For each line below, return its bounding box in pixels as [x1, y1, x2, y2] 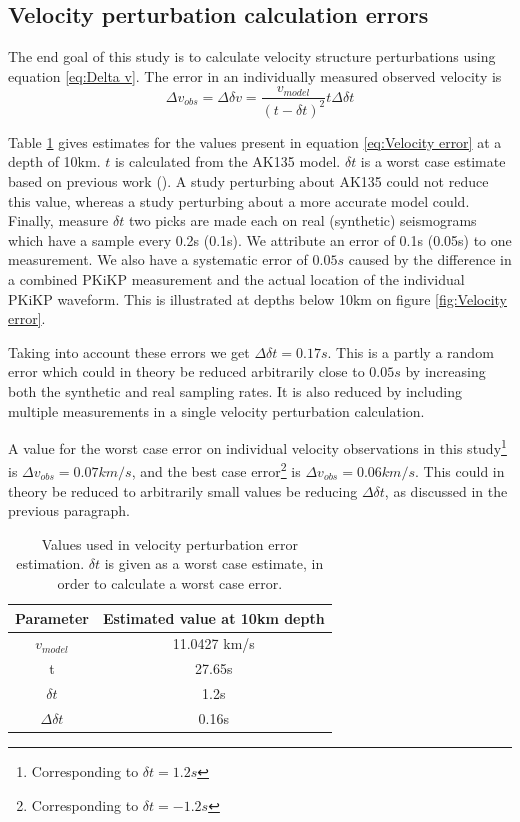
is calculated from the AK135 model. [114, 151, 341, 172]
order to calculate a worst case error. [57, 572, 283, 593]
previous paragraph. [8, 500, 130, 521]
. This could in [414, 461, 505, 482]
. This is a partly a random [327, 341, 494, 362]
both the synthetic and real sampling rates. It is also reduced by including [8, 380, 462, 401]
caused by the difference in [348, 249, 512, 270]
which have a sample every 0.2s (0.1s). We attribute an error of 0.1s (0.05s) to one [8, 229, 512, 250]
